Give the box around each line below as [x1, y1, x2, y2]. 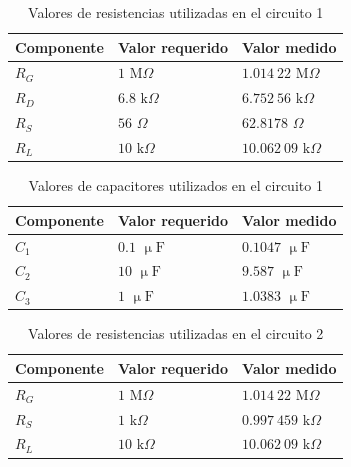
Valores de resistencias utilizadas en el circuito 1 [28, 2, 324, 22]
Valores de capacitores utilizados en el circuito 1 [28, 175, 323, 196]
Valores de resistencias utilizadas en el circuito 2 [28, 323, 324, 344]
